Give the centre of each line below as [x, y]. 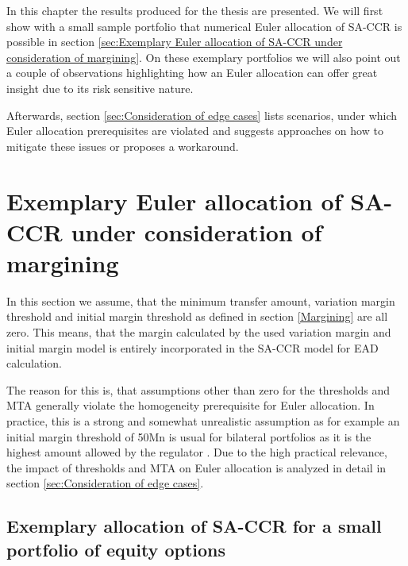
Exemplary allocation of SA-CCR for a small [194, 526]
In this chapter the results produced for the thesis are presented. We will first [195, 10]
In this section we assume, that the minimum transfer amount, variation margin [201, 300]
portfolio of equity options [116, 549]
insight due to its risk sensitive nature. [100, 88]
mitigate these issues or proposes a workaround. [123, 146]
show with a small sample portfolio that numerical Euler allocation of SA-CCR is [204, 26]
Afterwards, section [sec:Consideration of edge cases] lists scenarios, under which [202, 115]
